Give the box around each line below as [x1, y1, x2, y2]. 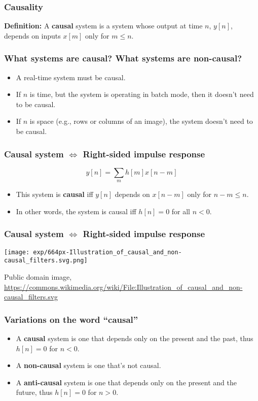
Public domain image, [4, 271, 72, 282]
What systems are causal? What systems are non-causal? [4, 52, 242, 64]
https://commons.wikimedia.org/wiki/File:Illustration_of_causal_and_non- [4, 281, 243, 292]
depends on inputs [4, 30, 61, 41]
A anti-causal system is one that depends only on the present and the [16, 377, 237, 387]
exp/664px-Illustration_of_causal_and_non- [33, 248, 182, 256]
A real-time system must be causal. [16, 72, 126, 82]
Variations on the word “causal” [4, 313, 138, 325]
